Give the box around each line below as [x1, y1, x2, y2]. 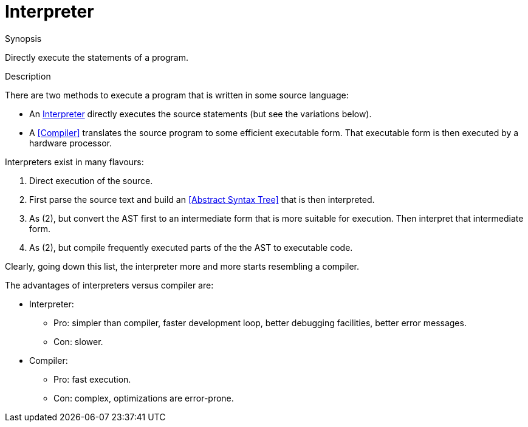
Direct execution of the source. [29, 175, 153, 186]
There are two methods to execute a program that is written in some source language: [5, 89, 349, 100]
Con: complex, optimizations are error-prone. [53, 392, 234, 403]
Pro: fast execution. [53, 374, 131, 384]
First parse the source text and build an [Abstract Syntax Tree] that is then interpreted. [29, 194, 375, 205]
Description [5, 70, 51, 81]
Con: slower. [53, 336, 103, 347]
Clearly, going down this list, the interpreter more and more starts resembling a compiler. [5, 261, 360, 272]
